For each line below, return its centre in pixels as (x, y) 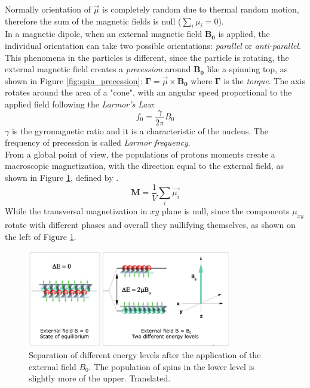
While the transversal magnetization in (76, 211)
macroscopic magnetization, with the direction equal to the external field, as (144, 166)
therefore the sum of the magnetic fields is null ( (93, 21)
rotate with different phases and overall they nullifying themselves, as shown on (150, 225)
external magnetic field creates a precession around (98, 69)
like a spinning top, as (247, 69)
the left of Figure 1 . (41, 236)
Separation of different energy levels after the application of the (145, 354)
